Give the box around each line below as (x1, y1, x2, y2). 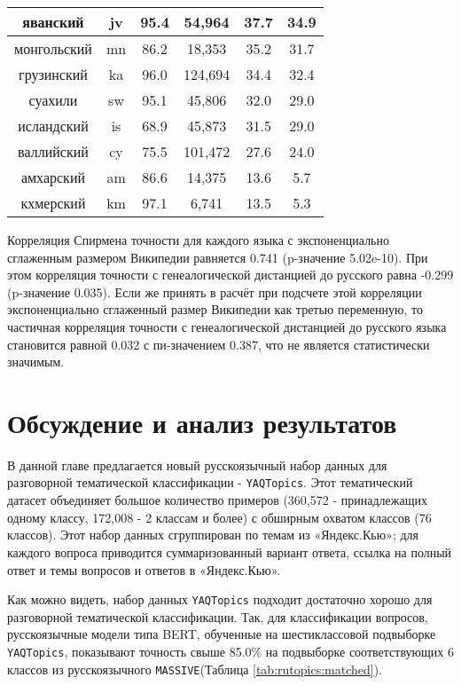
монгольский (14, 38, 92, 59)
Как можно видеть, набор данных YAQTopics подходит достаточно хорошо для (7, 590, 433, 609)
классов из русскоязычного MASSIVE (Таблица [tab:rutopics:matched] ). (7, 659, 383, 678)
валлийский (18, 141, 89, 161)
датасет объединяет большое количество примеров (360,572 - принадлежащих (7, 491, 427, 509)
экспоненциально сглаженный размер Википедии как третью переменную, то (7, 300, 423, 319)
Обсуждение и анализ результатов (7, 404, 397, 440)
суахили (28, 90, 78, 110)
